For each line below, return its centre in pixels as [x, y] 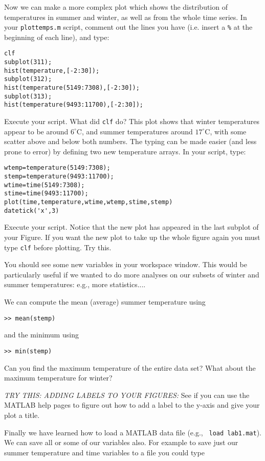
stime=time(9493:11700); [46, 194]
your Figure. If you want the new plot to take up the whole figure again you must [132, 237]
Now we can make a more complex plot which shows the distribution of [116, 7]
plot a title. [22, 415]
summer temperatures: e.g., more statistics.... [75, 284]
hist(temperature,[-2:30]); [52, 71]
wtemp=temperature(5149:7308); [57, 168]
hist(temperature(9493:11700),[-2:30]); [74, 105]
